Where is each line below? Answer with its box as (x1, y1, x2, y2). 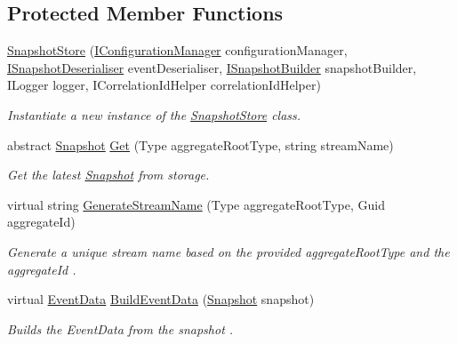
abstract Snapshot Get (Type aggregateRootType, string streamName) (7, 135, 394, 154)
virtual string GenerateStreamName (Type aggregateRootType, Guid (7, 195, 385, 213)
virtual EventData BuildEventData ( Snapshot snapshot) (7, 290, 315, 308)
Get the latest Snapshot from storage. (7, 165, 210, 184)
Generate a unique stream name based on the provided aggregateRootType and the (7, 242, 450, 260)
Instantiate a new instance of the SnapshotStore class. (7, 105, 301, 124)
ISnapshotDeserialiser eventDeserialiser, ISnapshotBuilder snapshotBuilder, (7, 58, 417, 76)
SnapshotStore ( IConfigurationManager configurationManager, (7, 41, 348, 60)
